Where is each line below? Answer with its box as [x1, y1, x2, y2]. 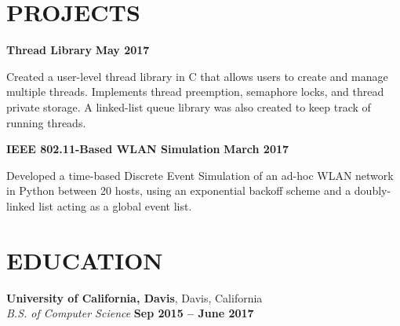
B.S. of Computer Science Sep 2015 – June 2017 [6, 305, 254, 321]
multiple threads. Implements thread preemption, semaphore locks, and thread [6, 83, 384, 100]
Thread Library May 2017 [6, 42, 150, 58]
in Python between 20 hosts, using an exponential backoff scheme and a [6, 182, 351, 199]
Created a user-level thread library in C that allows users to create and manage [6, 68, 388, 84]
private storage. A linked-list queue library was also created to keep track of [6, 98, 371, 115]
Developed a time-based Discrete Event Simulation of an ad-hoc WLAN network [6, 167, 394, 183]
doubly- [354, 182, 391, 199]
